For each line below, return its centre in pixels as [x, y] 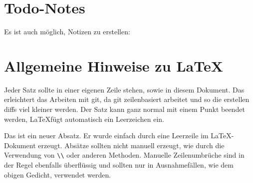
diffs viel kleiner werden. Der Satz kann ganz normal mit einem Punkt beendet [125, 109]
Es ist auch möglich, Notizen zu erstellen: [67, 32]
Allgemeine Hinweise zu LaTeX [114, 65]
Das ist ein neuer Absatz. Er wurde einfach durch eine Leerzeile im [106, 136]
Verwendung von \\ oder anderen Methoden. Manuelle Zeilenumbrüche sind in [124, 155]
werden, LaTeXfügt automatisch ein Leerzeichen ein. [84, 119]
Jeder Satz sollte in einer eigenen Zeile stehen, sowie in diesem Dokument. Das [124, 89]
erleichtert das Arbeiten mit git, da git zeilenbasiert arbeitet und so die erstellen [127, 99]
